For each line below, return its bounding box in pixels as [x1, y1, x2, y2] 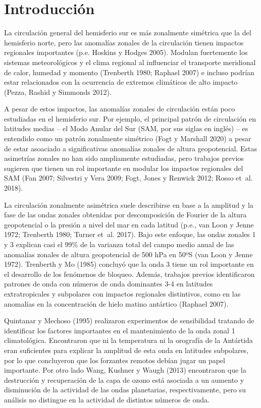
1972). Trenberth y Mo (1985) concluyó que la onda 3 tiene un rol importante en [4, 259, 254, 269]
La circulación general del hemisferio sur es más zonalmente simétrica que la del [4, 27, 251, 38]
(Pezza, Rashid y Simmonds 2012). [4, 86, 112, 97]
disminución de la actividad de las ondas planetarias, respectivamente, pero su [4, 384, 246, 395]
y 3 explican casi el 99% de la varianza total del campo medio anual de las [4, 239, 234, 249]
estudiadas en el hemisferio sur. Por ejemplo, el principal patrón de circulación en [4, 113, 256, 124]
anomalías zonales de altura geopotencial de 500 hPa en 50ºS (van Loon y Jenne [4, 249, 253, 259]
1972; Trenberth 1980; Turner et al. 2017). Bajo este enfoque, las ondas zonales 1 [4, 229, 256, 240]
